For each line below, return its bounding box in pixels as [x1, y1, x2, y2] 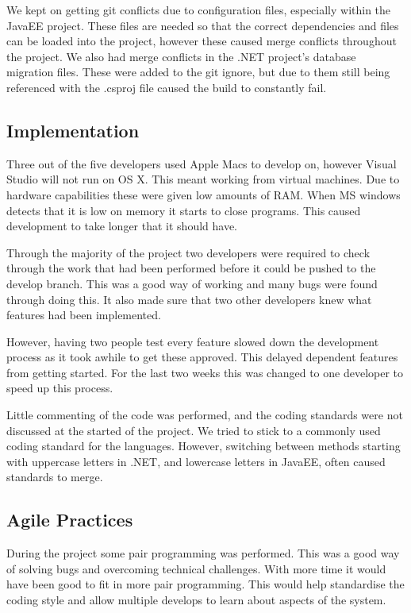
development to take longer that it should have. [6, 218, 238, 234]
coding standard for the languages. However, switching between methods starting [6, 438, 401, 454]
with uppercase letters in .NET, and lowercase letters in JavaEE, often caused [6, 453, 386, 469]
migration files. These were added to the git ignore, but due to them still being [6, 64, 390, 80]
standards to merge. [6, 468, 103, 485]
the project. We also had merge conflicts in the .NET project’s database [6, 48, 356, 64]
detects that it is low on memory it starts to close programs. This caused [6, 202, 361, 218]
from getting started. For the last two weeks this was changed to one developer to [6, 364, 404, 380]
